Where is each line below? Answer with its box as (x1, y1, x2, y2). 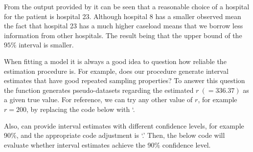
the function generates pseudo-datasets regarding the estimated (4, 85, 194, 95)
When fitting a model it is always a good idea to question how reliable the (4, 56, 227, 66)
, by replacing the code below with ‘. (26, 104, 135, 114)
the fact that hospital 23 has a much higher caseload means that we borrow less (4, 21, 243, 31)
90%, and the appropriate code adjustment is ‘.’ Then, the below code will (4, 130, 225, 140)
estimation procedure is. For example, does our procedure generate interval (4, 65, 229, 76)
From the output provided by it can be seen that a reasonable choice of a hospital (4, 1, 250, 11)
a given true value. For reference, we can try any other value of (4, 94, 193, 105)
